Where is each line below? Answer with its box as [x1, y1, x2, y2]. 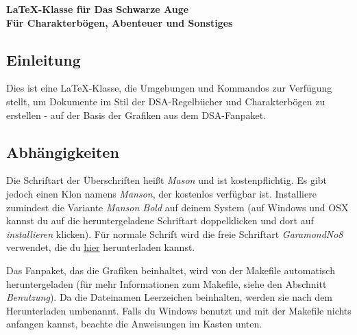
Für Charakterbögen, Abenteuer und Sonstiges [6, 15, 233, 29]
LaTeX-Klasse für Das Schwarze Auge [6, 2, 189, 16]
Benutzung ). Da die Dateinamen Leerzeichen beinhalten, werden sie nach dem [6, 290, 333, 304]
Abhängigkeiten [6, 141, 119, 162]
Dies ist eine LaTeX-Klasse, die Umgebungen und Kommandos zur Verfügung [6, 81, 332, 95]
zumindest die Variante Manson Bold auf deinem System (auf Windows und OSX [6, 200, 349, 214]
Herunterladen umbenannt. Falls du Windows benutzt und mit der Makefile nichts [6, 303, 352, 317]
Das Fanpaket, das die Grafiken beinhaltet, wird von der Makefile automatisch [6, 263, 335, 277]
